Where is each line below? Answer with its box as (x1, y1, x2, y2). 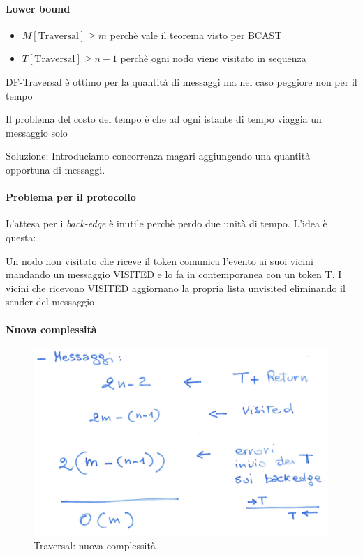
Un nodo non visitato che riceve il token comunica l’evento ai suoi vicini (6, 253, 313, 268)
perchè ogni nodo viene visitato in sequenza (120, 51, 306, 66)
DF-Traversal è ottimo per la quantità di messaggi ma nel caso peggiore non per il (6, 74, 357, 89)
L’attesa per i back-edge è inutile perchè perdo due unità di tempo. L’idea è (6, 216, 327, 231)
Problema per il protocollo (6, 190, 136, 204)
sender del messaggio (6, 294, 95, 309)
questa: (6, 229, 36, 244)
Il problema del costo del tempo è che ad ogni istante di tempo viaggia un (6, 112, 322, 126)
